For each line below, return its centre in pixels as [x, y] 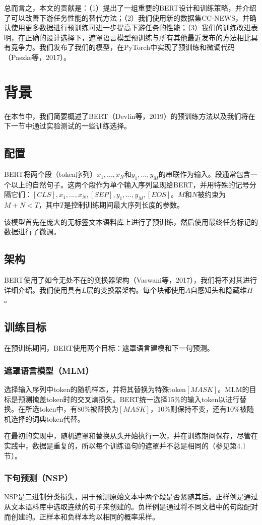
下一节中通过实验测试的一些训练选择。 [68, 126]
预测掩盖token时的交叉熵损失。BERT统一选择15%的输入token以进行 [129, 399]
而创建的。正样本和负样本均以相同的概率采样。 [82, 516]
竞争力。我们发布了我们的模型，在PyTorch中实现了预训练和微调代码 [123, 47]
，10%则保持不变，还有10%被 [199, 409]
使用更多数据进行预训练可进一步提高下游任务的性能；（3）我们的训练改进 [131, 27]
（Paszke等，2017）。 [38, 57]
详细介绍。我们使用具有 [43, 289]
